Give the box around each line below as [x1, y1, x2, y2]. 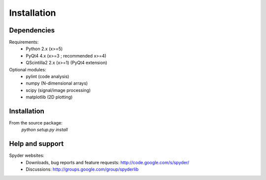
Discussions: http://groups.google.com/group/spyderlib [26, 166, 139, 172]
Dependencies [9, 26, 55, 34]
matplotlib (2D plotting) [26, 94, 73, 100]
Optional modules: [9, 66, 46, 72]
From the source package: [9, 120, 63, 126]
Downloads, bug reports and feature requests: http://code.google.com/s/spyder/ [26, 159, 190, 165]
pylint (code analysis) [26, 74, 69, 80]
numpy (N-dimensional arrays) [26, 80, 88, 86]
